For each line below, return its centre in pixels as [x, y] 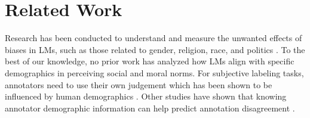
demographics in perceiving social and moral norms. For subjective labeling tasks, [154, 72]
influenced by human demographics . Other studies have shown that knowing [146, 96]
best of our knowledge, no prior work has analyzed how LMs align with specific [150, 61]
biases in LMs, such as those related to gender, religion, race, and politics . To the [155, 49]
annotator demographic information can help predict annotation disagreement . [150, 108]
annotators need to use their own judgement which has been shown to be [139, 84]
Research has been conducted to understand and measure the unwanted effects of [154, 38]
